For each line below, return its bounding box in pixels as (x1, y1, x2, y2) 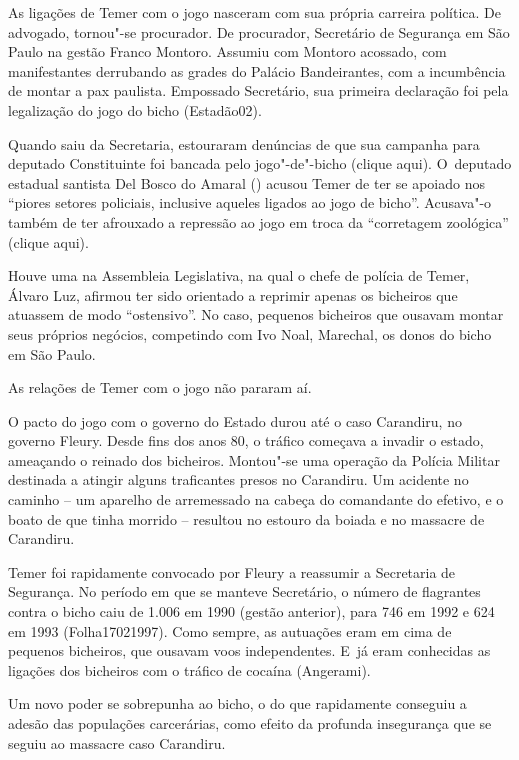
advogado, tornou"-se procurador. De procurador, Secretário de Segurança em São (8, 21, 510, 42)
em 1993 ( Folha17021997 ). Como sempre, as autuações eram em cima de (8, 620, 452, 641)
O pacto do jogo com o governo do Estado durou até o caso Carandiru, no (8, 410, 462, 431)
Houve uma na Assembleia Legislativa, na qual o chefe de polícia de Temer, (8, 265, 470, 286)
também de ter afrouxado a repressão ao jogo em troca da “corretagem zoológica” (8, 211, 509, 232)
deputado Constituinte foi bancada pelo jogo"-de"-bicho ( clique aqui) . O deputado (8, 153, 512, 174)
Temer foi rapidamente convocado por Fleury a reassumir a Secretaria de (8, 561, 456, 582)
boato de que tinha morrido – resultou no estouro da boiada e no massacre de (8, 508, 485, 529)
